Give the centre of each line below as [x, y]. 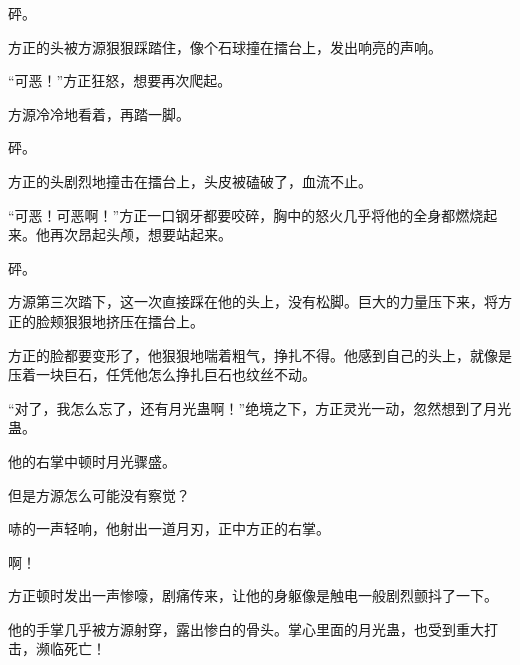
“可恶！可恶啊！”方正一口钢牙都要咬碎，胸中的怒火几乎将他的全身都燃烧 [246, 214]
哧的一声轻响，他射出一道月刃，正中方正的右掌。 [169, 528]
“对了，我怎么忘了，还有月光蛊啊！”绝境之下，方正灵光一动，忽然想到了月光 [260, 407]
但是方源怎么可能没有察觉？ [99, 494]
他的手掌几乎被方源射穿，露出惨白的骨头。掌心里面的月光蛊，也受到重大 [246, 628]
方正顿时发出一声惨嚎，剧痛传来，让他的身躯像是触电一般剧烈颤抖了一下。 [253, 595]
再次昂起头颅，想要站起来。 [140, 234]
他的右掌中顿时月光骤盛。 [92, 460]
